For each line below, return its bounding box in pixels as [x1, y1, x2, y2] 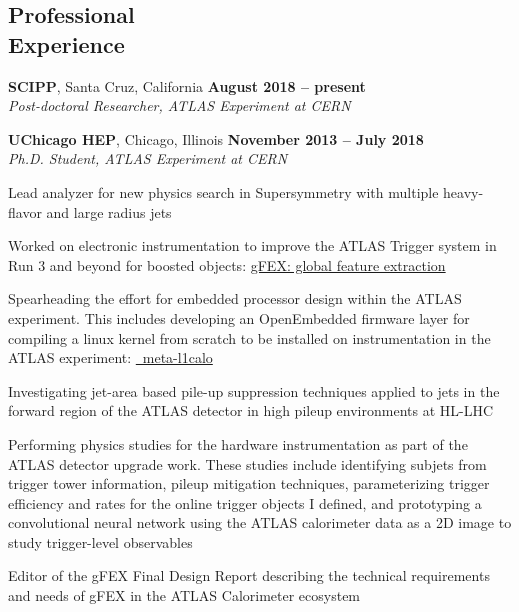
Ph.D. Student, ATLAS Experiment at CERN [8, 148, 288, 169]
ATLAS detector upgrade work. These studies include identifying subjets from [8, 453, 487, 474]
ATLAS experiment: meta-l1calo [8, 347, 213, 368]
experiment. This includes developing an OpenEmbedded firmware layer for [8, 307, 470, 328]
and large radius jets [46, 201, 172, 222]
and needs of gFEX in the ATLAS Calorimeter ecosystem [8, 585, 361, 606]
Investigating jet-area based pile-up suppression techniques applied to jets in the [8, 380, 500, 401]
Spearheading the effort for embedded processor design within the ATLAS [8, 288, 462, 309]
